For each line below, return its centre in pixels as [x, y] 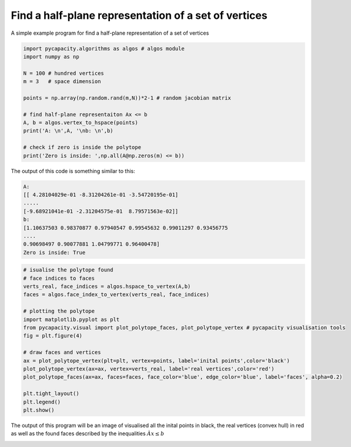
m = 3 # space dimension [62, 82]
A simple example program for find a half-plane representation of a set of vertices [110, 33]
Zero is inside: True [54, 252]
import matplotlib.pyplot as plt [71, 319]
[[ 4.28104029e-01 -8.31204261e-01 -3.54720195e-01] [101, 195]
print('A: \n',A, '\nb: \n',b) [68, 131]
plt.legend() [42, 402]
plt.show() [39, 410]
